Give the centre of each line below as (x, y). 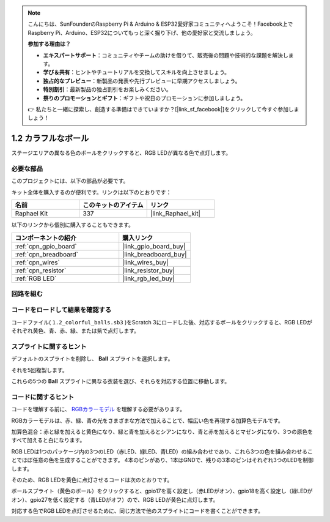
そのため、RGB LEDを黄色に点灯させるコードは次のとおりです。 (92, 480)
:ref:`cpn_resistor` (41, 270)
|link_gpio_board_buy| (154, 246)
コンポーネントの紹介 (46, 237)
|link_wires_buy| (145, 262)
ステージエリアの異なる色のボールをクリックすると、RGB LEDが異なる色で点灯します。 (121, 153)
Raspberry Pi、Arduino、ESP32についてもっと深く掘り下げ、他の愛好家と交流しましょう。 (142, 32)
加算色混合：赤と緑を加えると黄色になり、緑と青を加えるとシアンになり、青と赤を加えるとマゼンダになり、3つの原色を (162, 432)
